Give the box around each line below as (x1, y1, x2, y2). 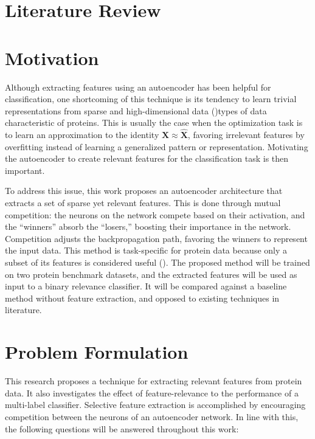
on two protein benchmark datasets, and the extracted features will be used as (5, 268, 297, 280)
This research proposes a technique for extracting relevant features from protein (5, 375, 302, 387)
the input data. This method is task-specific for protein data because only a (5, 244, 288, 257)
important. (5, 164, 45, 176)
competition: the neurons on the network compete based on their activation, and (5, 208, 305, 221)
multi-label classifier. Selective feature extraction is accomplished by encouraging (5, 398, 306, 411)
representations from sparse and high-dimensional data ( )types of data (5, 104, 267, 117)
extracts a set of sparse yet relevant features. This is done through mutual (5, 196, 281, 209)
